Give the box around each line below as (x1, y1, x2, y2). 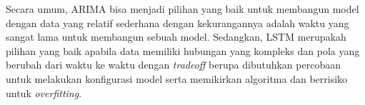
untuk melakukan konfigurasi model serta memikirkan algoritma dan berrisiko (6, 71, 348, 86)
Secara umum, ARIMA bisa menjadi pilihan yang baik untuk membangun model (6, 1, 359, 16)
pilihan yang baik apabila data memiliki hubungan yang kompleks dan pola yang (6, 43, 360, 58)
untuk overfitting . (6, 85, 82, 100)
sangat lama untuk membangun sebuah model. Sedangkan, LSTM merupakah (6, 29, 346, 44)
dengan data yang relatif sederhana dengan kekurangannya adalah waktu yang (6, 15, 349, 30)
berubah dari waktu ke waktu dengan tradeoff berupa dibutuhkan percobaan (6, 57, 341, 72)
